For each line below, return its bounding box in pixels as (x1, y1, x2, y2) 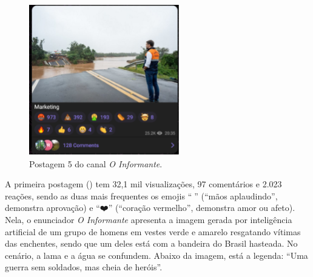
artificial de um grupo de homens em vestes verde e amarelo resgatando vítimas (5, 225, 301, 238)
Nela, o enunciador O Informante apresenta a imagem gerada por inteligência (5, 213, 292, 225)
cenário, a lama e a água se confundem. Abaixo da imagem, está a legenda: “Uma (5, 249, 308, 261)
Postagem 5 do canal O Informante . (29, 157, 163, 170)
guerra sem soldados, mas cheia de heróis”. (5, 261, 163, 273)
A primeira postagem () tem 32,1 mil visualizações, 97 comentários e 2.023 (5, 178, 282, 190)
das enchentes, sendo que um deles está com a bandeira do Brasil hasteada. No (5, 237, 298, 250)
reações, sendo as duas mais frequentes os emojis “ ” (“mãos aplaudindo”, (5, 189, 278, 202)
